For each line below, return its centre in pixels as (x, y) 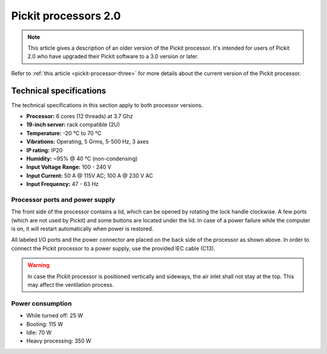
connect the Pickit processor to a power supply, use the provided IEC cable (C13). (113, 248)
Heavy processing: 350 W (59, 341)
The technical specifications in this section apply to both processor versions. (107, 105)
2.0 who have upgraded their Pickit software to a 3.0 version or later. (113, 56)
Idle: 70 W (39, 332)
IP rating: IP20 (45, 150)
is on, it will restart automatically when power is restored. (82, 229)
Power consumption (41, 303)
